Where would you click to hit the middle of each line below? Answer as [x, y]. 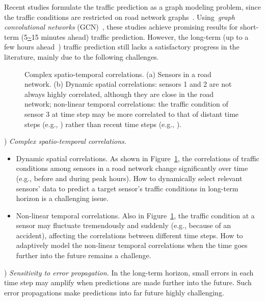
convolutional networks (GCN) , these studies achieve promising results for [121, 27]
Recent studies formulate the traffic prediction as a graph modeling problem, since [132, 7]
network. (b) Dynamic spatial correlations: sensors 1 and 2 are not [128, 84]
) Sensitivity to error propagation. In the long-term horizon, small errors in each [129, 272]
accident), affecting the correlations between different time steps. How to [129, 235]
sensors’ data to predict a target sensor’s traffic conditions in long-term [127, 188]
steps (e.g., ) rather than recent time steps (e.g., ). [103, 124]
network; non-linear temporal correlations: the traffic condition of [126, 104]
